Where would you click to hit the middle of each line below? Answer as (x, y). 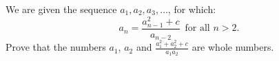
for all (197, 28)
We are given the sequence (61, 9)
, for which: (192, 9)
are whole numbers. (233, 47)
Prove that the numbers (56, 47)
